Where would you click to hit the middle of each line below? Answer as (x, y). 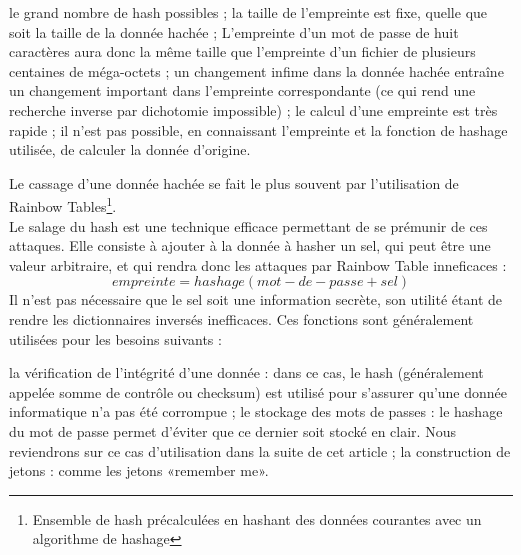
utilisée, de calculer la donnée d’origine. (130, 149)
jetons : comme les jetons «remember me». (139, 470)
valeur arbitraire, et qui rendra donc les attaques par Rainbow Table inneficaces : (258, 264)
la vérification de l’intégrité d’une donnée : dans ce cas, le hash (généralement (246, 372)
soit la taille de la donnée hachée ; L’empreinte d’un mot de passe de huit (234, 31)
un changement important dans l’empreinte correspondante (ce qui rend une (242, 90)
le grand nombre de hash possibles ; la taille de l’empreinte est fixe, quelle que (248, 12)
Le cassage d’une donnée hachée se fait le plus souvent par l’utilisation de (234, 182)
